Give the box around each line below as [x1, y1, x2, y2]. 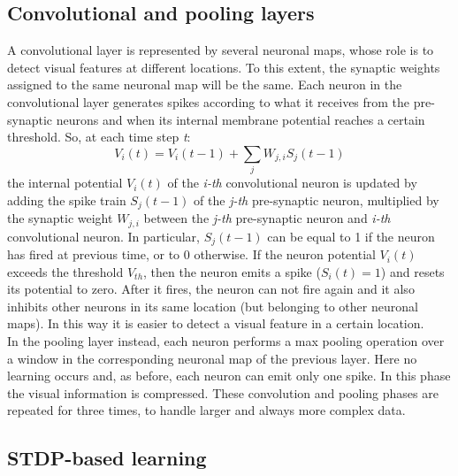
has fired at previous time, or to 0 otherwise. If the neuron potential [7, 245, 376, 264]
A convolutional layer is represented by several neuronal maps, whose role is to [7, 41, 434, 59]
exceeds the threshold [7, 262, 124, 280]
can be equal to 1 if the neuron [267, 226, 435, 245]
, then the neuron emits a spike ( [143, 262, 321, 280]
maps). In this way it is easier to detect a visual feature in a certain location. [7, 314, 424, 333]
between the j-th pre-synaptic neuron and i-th [143, 209, 391, 227]
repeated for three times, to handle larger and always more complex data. [7, 401, 406, 419]
